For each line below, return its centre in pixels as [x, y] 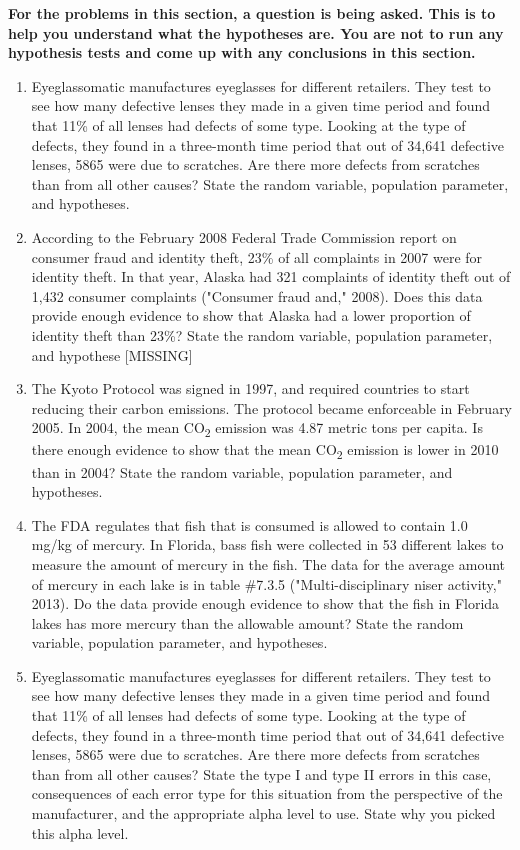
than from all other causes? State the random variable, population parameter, [270, 183]
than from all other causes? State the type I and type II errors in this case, [261, 773]
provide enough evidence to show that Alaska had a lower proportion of [251, 315]
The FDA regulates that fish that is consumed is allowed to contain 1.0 [249, 524]
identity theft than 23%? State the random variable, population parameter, [262, 334]
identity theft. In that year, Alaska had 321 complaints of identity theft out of [271, 276]
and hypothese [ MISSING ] [112, 354]
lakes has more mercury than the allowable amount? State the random [247, 622]
